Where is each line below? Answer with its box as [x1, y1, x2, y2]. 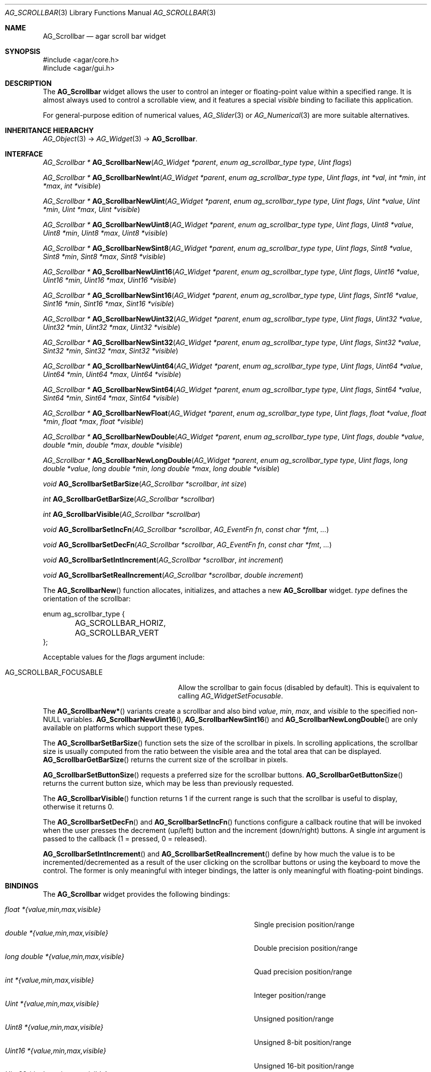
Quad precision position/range [254, 967, 352, 976]
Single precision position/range [254, 920, 355, 929]
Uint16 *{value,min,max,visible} [5, 1046, 107, 1055]
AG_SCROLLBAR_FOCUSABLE [5, 668, 103, 676]
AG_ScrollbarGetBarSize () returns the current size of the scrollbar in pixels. [43, 755, 288, 764]
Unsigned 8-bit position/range [254, 1038, 351, 1046]
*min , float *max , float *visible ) [43, 417, 144, 426]
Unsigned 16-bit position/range [254, 1062, 354, 1070]
